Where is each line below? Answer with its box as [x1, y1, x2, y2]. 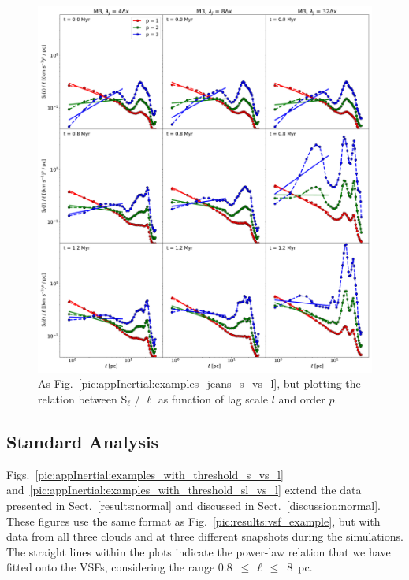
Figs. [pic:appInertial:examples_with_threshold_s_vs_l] [6, 466, 284, 482]
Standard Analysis [6, 429, 159, 454]
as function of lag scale [158, 391, 269, 407]
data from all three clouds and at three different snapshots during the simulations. [6, 528, 403, 545]
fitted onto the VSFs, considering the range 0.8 [6, 559, 232, 575]
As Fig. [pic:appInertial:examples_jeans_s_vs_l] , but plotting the [38, 375, 361, 392]
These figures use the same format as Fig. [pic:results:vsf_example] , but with [6, 512, 381, 529]
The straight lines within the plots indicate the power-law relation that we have [6, 543, 391, 560]
